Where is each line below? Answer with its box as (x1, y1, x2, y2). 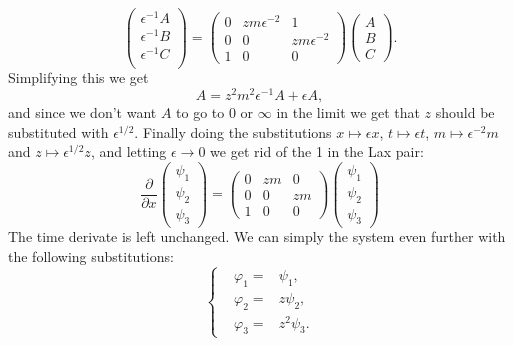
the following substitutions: (8, 246, 174, 267)
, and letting (90, 141, 167, 162)
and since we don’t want (8, 102, 157, 123)
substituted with (8, 121, 109, 142)
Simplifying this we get (8, 67, 149, 88)
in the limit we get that (276, 102, 420, 123)
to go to (176, 102, 225, 123)
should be (435, 102, 495, 123)
